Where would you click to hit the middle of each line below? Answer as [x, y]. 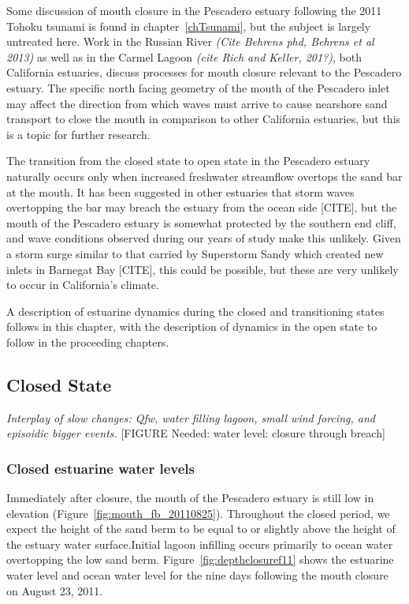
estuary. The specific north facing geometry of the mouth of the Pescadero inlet [198, 87]
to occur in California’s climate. [83, 285]
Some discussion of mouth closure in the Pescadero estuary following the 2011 [194, 10]
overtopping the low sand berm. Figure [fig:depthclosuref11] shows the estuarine [200, 559]
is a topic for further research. [78, 134]
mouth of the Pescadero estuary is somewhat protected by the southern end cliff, [201, 222]
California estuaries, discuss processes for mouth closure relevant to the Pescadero [204, 72]
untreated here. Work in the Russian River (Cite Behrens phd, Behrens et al [190, 41]
